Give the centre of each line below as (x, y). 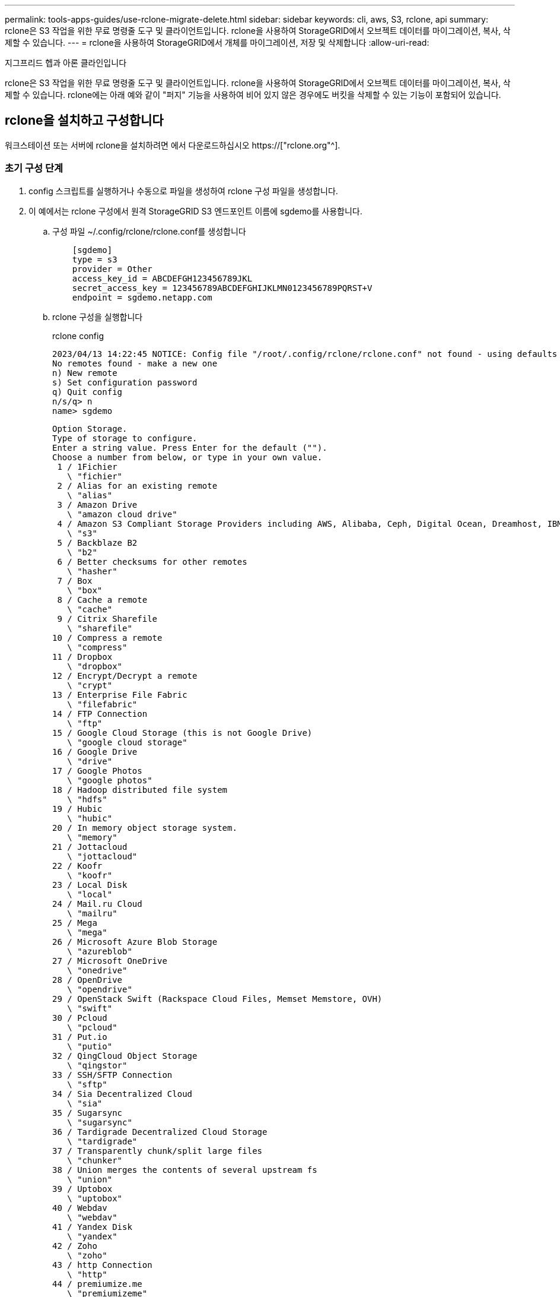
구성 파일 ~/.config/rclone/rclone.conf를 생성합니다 (149, 231)
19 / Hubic (77, 809)
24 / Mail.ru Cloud (97, 904)
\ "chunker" (95, 1160)
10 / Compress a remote (107, 638)
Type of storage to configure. (125, 438)
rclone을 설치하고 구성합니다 (84, 121)
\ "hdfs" (87, 799)
